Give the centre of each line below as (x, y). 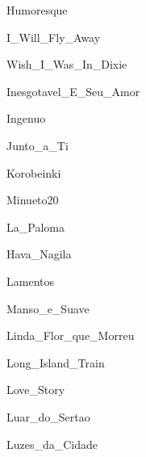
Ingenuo (26, 118)
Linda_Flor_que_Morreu (71, 335)
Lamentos (30, 281)
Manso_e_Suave (48, 308)
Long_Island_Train (56, 362)
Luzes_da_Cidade (52, 444)
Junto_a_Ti (38, 145)
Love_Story (36, 390)
